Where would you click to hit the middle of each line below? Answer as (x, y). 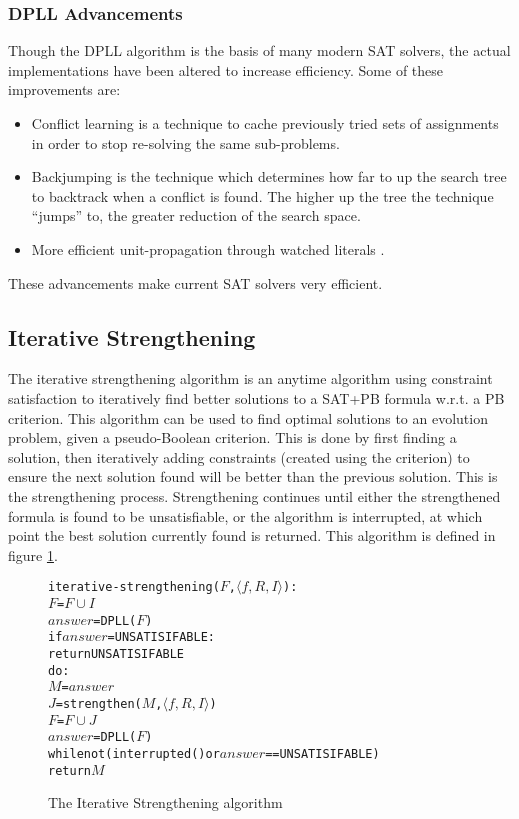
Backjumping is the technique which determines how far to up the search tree (269, 176)
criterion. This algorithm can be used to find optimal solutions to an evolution (248, 417)
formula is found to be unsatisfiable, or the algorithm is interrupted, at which (245, 515)
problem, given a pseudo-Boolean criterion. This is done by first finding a (232, 437)
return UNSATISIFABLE (116, 653)
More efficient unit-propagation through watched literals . (208, 248)
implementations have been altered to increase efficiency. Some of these (226, 69)
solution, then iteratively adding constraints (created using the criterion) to (239, 456)
